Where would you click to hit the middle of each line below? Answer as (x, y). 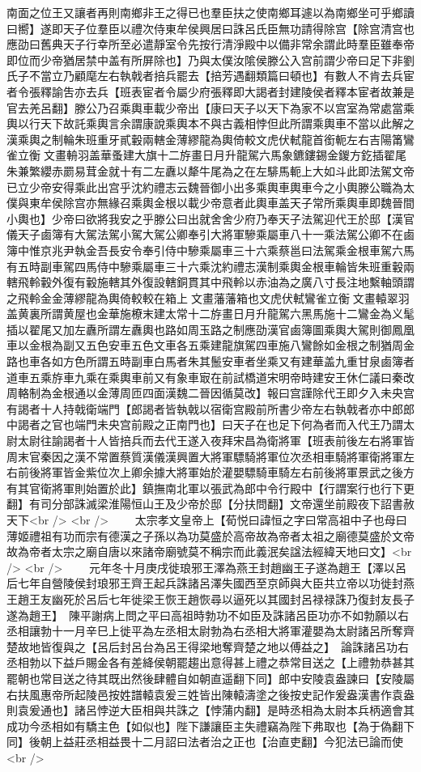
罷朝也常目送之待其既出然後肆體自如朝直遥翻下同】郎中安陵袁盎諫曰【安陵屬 (210, 678)
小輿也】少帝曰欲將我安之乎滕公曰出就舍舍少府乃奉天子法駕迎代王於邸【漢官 (210, 218)
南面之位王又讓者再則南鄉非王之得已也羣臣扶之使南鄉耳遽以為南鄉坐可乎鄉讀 (210, 12)
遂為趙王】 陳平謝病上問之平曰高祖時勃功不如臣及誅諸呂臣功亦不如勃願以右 (208, 615)
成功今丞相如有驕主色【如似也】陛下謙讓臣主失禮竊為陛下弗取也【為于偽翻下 (210, 725)
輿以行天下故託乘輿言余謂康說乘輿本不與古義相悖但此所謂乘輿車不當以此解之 (210, 123)
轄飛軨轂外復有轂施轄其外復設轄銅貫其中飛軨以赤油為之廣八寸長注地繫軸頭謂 (210, 282)
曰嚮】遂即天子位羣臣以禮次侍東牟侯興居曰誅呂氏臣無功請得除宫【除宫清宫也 (210, 28)
